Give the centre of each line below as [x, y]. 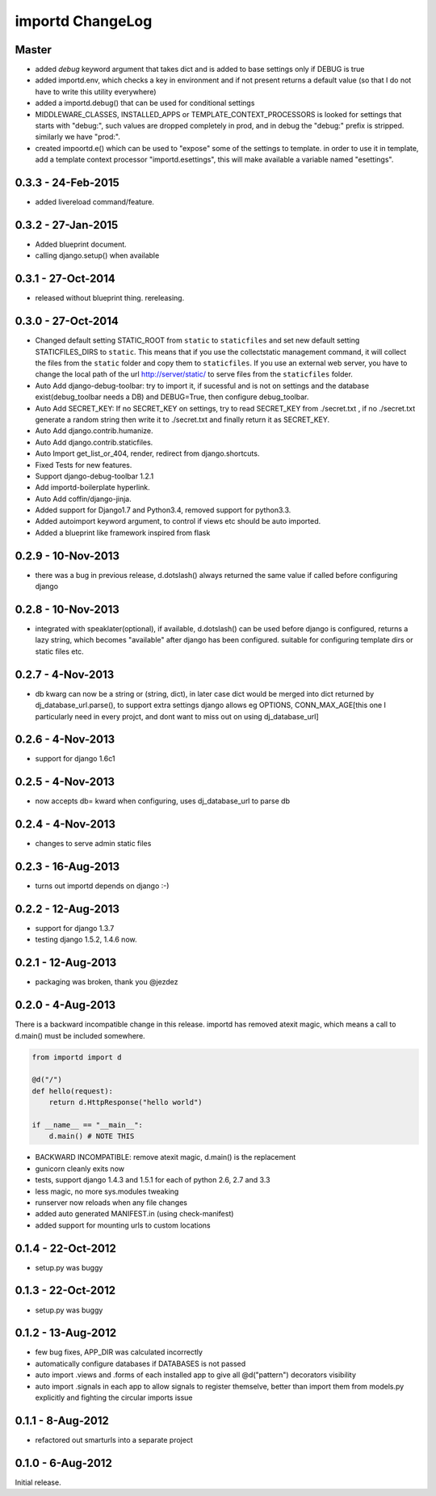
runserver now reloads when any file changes [111, 1202]
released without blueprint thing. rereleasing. [110, 298]
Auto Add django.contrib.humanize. [94, 431]
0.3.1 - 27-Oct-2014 [65, 279]
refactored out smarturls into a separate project [114, 1439]
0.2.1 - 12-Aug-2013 [66, 963]
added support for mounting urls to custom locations [123, 1225]
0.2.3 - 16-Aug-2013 [67, 867]
